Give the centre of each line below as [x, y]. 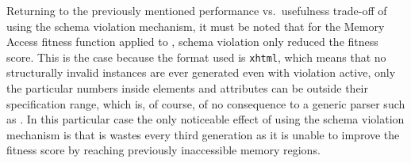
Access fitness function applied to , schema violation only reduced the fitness [192, 42]
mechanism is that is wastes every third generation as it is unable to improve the [203, 134]
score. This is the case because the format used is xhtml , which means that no [196, 57]
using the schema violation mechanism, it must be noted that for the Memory [196, 26]
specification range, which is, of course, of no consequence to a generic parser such [206, 103]
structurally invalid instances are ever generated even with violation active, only [201, 72]
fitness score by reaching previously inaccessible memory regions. [163, 150]
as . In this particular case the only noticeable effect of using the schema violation [205, 119]
